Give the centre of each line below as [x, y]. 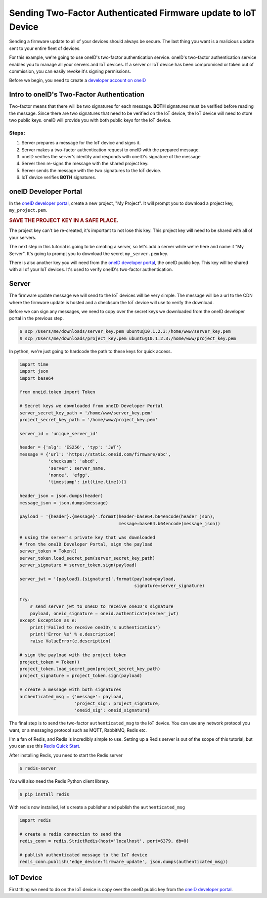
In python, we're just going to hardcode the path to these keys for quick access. [90, 351]
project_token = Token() [50, 662]
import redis [35, 820]
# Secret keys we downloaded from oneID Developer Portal [91, 406]
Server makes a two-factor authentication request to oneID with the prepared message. [111, 150]
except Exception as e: [48, 620]
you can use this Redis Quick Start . [45, 746]
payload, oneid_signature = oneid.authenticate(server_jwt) [104, 613]
